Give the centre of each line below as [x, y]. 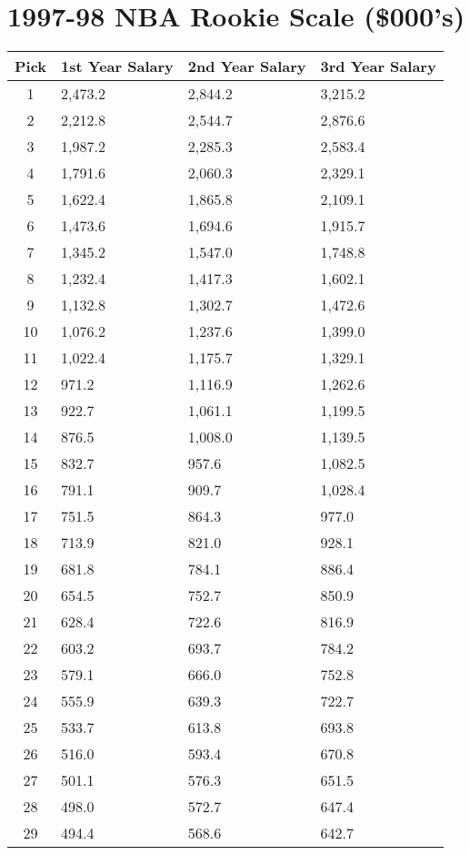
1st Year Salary [117, 66]
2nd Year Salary [247, 66]
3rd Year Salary [378, 66]
